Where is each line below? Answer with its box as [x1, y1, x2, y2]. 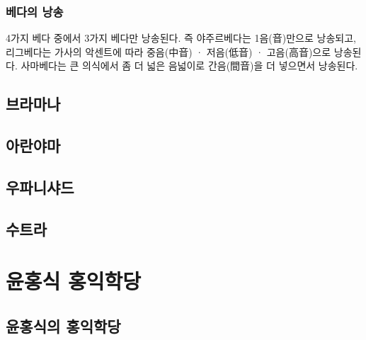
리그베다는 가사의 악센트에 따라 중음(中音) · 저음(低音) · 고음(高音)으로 [6, 44, 331, 59]
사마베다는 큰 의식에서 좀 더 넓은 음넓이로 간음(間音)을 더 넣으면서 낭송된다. [21, 58, 358, 73]
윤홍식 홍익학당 [6, 266, 142, 295]
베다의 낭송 [6, 2, 64, 20]
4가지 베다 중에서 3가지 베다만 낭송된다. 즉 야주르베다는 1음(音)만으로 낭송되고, [6, 30, 356, 45]
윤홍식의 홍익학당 [6, 314, 121, 336]
